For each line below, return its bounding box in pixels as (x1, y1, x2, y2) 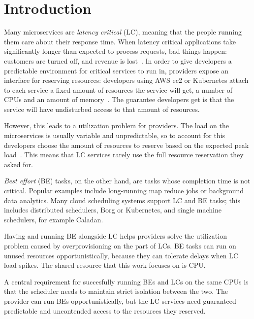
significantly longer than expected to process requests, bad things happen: (4, 46, 227, 56)
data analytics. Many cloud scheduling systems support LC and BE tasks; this (4, 195, 241, 205)
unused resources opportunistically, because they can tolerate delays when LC (4, 250, 239, 260)
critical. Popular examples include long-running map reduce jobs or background (4, 185, 244, 196)
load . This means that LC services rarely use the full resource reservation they (4, 149, 244, 160)
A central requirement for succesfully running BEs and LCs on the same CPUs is (4, 276, 249, 286)
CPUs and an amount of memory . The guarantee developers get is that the (4, 94, 234, 105)
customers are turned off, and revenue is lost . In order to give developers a (4, 55, 232, 66)
